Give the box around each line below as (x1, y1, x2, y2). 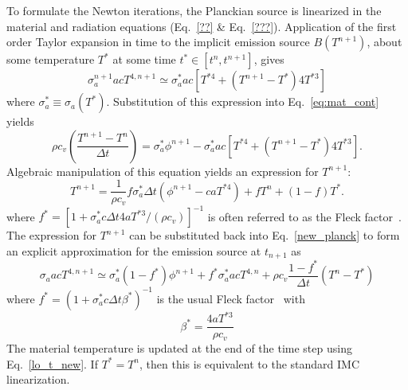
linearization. (6, 371, 70, 388)
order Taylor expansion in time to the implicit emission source (6, 33, 310, 50)
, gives (253, 51, 284, 68)
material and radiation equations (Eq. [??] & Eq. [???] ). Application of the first (6, 18, 397, 34)
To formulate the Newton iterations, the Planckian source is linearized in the (6, 2, 382, 18)
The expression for (6, 227, 97, 244)
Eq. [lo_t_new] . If (6, 355, 98, 372)
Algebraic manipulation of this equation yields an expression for (6, 162, 319, 179)
